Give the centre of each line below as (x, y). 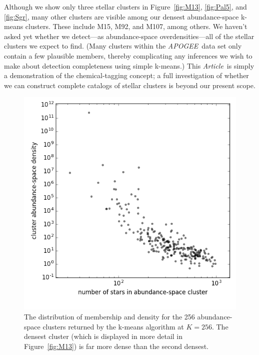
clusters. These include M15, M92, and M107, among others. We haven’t (136, 26)
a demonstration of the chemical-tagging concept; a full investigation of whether (126, 75)
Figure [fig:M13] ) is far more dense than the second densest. (116, 346)
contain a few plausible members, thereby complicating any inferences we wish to (128, 55)
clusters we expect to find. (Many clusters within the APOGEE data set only (123, 46)
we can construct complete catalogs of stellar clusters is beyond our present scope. (130, 85)
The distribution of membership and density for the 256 (109, 316)
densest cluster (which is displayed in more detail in (103, 336)
